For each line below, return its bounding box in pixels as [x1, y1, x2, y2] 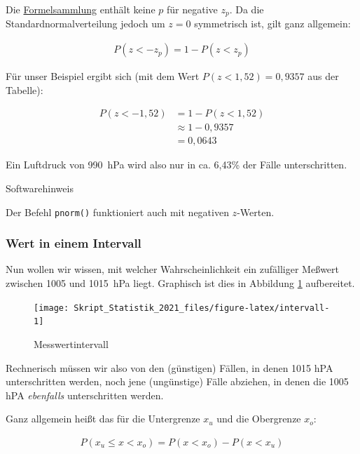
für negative [167, 2, 218, 16]
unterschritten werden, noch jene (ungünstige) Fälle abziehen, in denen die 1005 [6, 374, 349, 389]
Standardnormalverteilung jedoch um [6, 16, 165, 31]
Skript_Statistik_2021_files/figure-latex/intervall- [74, 302, 330, 313]
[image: [34, 302, 69, 313]
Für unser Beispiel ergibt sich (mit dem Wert [6, 69, 200, 84]
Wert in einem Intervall [6, 234, 141, 252]
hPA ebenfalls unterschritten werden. [6, 387, 164, 402]
